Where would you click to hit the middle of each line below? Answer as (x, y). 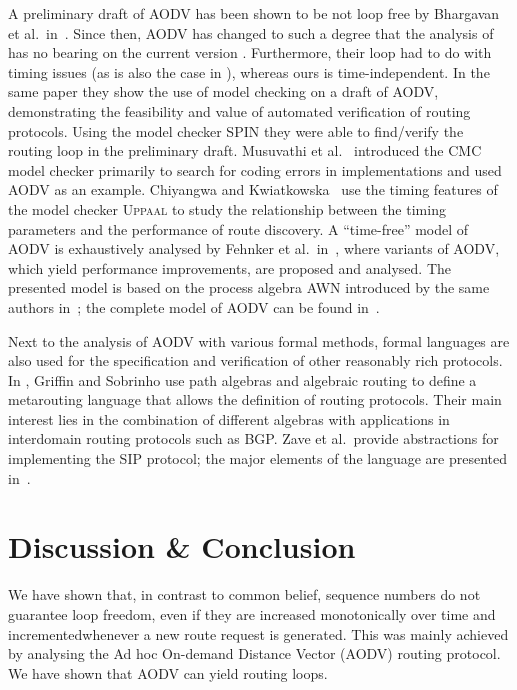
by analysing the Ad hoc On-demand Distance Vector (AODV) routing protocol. (254, 653)
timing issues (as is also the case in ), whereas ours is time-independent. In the (249, 71)
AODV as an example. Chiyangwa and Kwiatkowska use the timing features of (253, 189)
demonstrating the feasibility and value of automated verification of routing (239, 110)
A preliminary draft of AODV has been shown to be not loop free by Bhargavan (254, 13)
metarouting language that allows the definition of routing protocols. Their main (255, 399)
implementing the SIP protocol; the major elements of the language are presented (258, 458)
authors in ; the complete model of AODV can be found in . (194, 306)
